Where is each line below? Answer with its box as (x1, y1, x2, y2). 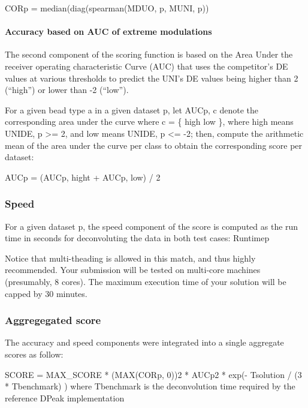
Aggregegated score (5, 313, 101, 328)
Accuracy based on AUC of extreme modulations (5, 25, 212, 38)
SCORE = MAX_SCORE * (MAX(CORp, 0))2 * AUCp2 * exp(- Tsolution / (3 (5, 368, 302, 380)
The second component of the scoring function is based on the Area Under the (5, 48, 293, 61)
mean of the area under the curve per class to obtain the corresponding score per (5, 139, 303, 151)
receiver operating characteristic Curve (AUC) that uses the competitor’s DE (5, 59, 288, 72)
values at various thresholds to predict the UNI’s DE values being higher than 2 (5, 71, 298, 84)
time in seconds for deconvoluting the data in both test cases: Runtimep (5, 232, 270, 244)
